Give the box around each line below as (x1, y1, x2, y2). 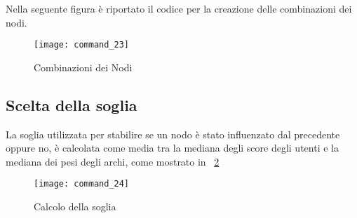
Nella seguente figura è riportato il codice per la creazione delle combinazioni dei (6, 1, 352, 15)
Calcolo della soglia (34, 199, 116, 214)
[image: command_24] (34, 179, 130, 189)
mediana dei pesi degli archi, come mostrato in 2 (6, 154, 220, 168)
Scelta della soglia (6, 94, 137, 115)
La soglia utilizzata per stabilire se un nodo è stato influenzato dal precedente (6, 126, 340, 141)
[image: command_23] (34, 40, 130, 50)
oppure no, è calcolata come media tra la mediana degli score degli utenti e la (6, 140, 339, 155)
